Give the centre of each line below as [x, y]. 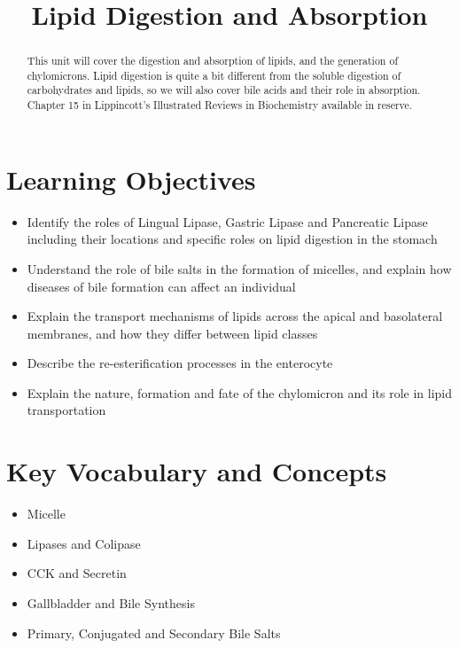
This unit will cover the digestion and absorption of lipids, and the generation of [213, 61]
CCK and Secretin [77, 573]
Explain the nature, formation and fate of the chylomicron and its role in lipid [240, 392]
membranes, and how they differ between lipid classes [172, 333]
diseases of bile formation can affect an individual [161, 286]
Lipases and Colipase [84, 543]
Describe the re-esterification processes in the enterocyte [180, 363]
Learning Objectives [131, 179]
